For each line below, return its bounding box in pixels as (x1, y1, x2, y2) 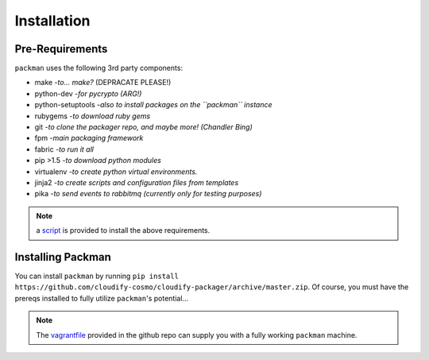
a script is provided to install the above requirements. (36, 226, 211, 235)
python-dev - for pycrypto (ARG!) (34, 88, 142, 99)
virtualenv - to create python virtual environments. (34, 167, 198, 176)
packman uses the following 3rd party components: (14, 64, 183, 73)
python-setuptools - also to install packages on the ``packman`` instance (34, 100, 273, 110)
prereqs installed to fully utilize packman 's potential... (14, 293, 189, 303)
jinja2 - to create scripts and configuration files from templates (34, 177, 239, 187)
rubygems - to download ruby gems (34, 111, 151, 121)
